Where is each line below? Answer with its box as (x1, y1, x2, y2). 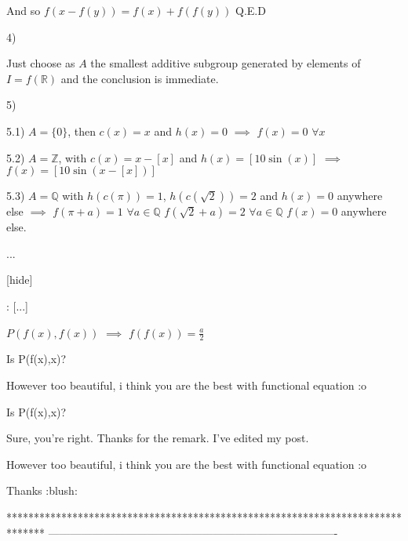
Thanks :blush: (6, 482, 78, 499)
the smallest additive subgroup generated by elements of (90, 55, 361, 71)
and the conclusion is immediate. (60, 70, 219, 86)
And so (6, 2, 41, 18)
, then (67, 122, 96, 139)
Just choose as (6, 55, 75, 71)
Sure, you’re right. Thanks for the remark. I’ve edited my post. (6, 430, 309, 446)
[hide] (6, 271, 33, 288)
